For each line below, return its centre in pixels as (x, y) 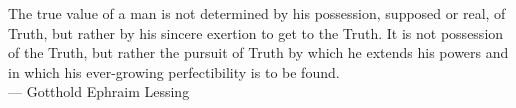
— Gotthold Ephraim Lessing (99, 91)
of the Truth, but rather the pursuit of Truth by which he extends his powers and (258, 52)
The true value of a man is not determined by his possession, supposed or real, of (257, 13)
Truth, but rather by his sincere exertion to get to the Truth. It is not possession (256, 32)
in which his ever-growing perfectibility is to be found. (174, 71)
